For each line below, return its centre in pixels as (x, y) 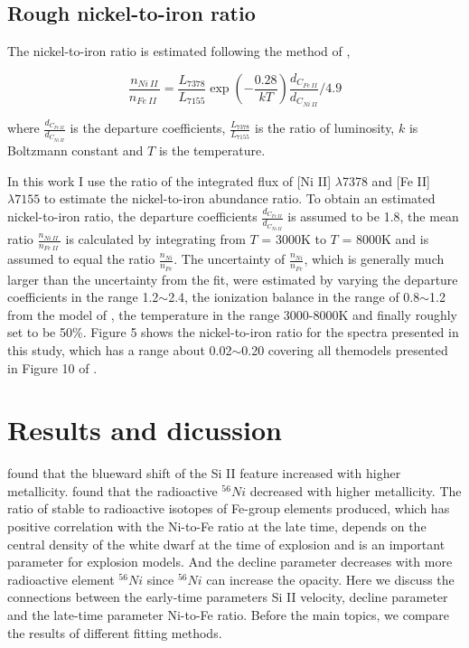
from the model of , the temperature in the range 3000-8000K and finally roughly (233, 314)
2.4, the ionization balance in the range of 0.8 (294, 297)
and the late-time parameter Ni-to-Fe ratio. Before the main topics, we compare (229, 615)
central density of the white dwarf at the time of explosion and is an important (226, 544)
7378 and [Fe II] (386, 180)
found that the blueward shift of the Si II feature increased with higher (204, 473)
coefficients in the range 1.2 (83, 297)
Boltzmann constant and (75, 150)
